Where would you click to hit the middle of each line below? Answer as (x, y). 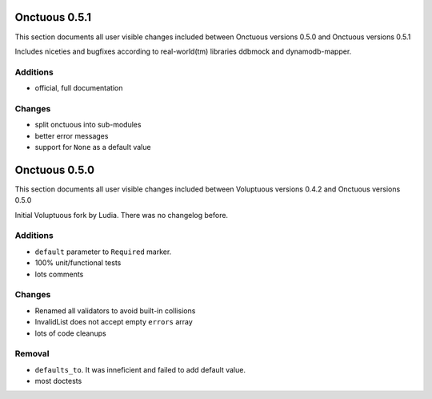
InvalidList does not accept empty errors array (114, 322)
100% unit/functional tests (78, 263)
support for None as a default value (93, 147)
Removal (32, 354)
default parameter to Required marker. (103, 252)
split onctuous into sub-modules (88, 125)
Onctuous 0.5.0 (55, 169)
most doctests (58, 381)
